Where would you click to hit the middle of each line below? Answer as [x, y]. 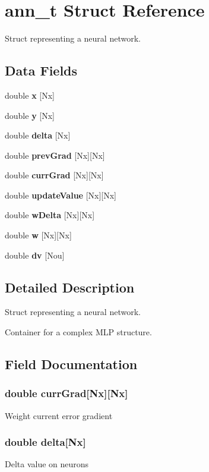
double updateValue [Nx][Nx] [61, 195]
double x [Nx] [30, 95]
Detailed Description [70, 287]
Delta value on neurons [47, 464]
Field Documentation [71, 364]
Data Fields [41, 70]
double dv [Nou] [35, 255]
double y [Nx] [30, 115]
